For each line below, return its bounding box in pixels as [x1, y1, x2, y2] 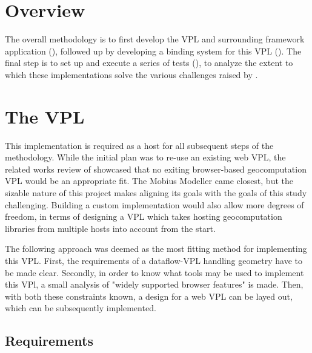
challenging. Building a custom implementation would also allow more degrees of [5, 198, 304, 211]
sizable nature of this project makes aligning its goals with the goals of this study [5, 186, 307, 199]
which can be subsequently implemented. [5, 302, 156, 314]
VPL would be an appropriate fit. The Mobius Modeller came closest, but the [5, 174, 293, 187]
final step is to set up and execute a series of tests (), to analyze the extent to [5, 56, 293, 69]
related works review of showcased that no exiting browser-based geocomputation [5, 162, 307, 175]
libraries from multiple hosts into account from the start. [5, 222, 216, 234]
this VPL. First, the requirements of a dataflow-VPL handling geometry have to [5, 254, 302, 266]
